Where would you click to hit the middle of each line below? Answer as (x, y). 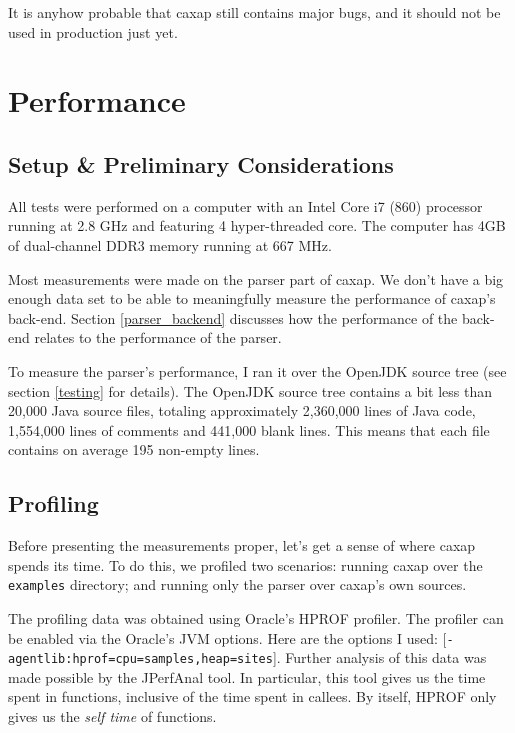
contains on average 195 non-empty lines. (134, 449)
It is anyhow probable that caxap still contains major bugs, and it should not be (254, 12)
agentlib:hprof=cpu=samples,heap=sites (140, 659)
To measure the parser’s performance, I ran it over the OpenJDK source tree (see (257, 370)
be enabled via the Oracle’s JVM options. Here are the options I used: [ (227, 637)
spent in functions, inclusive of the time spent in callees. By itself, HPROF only (252, 696)
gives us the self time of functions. (112, 716)
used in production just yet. (93, 31)
